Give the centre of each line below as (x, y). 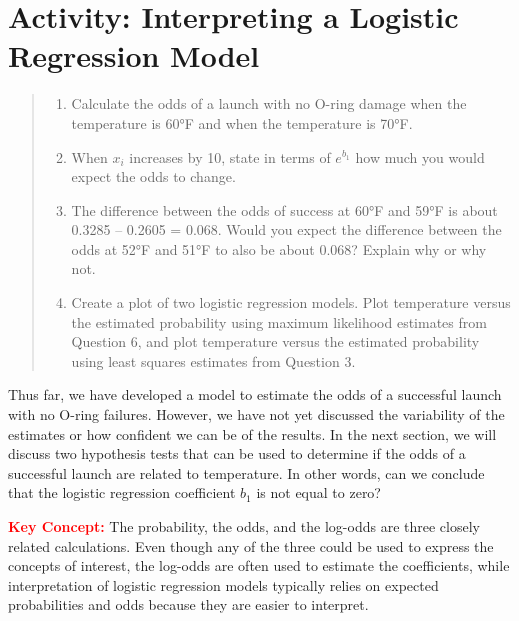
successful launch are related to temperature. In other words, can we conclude (246, 472)
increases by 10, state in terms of (230, 156)
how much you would (420, 156)
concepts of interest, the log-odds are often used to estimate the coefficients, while (259, 565)
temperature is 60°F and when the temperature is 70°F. (242, 122)
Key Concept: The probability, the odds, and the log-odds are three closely (244, 526)
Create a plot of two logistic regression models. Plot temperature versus (291, 302)
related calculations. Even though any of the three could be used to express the (251, 545)
